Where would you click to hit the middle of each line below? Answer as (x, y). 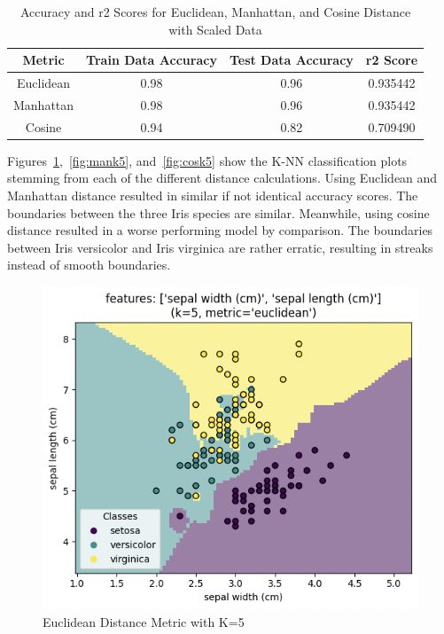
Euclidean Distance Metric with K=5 (144, 621)
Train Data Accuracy (152, 60)
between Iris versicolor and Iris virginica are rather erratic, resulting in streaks (220, 247)
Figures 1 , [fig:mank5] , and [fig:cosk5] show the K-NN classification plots (207, 160)
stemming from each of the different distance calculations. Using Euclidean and (222, 178)
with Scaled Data (215, 29)
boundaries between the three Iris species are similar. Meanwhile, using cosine (218, 212)
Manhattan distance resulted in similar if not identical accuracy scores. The (213, 195)
